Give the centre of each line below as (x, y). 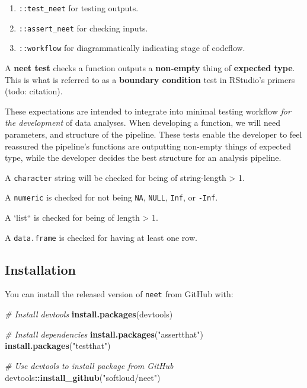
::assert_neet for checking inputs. (83, 28)
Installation (40, 269)
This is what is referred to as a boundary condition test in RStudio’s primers (150, 79)
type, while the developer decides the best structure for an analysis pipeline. (143, 158)
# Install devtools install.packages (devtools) (89, 314)
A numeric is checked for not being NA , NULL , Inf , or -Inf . (111, 197)
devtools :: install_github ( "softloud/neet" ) (83, 377)
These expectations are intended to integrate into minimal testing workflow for (148, 111)
